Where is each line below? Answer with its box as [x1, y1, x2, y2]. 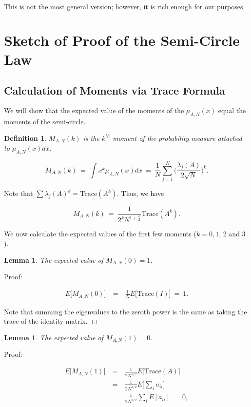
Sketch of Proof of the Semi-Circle [4, 30, 240, 50]
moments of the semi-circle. [4, 116, 86, 127]
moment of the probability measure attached [113, 133, 242, 143]
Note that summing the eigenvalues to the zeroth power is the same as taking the [4, 306, 247, 316]
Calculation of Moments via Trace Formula [4, 82, 225, 97]
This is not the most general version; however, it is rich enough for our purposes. [4, 1, 245, 11]
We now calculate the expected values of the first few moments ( [4, 229, 196, 239]
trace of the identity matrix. [4, 316, 88, 326]
